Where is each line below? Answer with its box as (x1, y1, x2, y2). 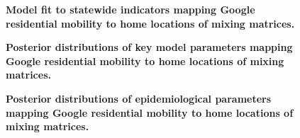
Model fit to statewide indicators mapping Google (6, 2, 255, 16)
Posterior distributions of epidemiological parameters (6, 91, 272, 105)
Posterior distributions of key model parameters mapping (6, 40, 293, 54)
